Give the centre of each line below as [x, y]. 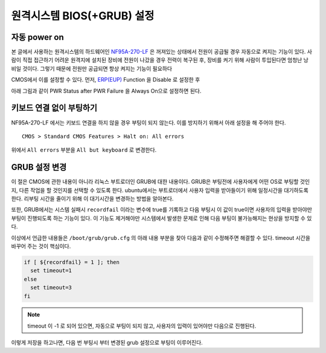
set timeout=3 [51, 288]
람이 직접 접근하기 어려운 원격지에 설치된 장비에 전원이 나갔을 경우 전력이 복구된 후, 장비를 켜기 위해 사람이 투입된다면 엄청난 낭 [160, 60]
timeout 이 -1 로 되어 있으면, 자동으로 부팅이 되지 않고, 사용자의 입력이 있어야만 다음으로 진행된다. [142, 326]
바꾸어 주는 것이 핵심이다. [41, 246]
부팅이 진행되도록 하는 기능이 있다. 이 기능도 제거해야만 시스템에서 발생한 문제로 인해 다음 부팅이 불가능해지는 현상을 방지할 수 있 [161, 218]
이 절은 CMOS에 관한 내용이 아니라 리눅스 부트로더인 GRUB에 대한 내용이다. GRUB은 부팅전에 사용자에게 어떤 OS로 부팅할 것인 [161, 182]
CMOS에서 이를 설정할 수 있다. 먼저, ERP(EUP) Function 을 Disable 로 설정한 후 [106, 80]
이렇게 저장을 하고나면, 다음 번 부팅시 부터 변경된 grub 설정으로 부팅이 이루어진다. [107, 343]
